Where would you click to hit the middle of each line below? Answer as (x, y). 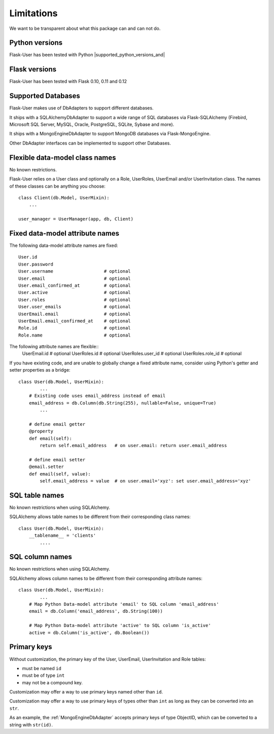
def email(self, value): (60, 474)
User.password (36, 264)
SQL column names (41, 557)
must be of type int (43, 675)
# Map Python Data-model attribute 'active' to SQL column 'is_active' (120, 626)
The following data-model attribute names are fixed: (64, 245)
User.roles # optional (75, 300)
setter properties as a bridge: (40, 370)
